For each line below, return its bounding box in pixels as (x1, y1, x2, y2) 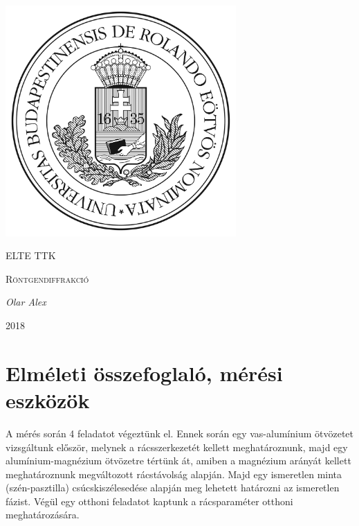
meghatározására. (6, 507, 80, 522)
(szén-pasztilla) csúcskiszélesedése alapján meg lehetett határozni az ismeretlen (6, 480, 340, 495)
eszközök (6, 385, 90, 414)
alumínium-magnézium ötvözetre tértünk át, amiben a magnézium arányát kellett (6, 453, 351, 468)
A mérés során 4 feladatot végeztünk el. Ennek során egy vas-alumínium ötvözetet (6, 426, 354, 440)
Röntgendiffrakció (6, 271, 89, 286)
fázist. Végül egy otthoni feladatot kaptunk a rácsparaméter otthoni (6, 493, 293, 508)
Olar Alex (6, 295, 46, 309)
